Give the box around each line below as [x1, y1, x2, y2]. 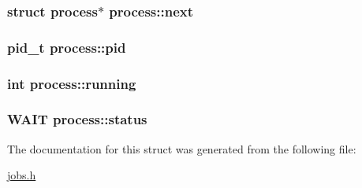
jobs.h [7, 167, 36, 183]
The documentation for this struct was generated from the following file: [7, 140, 356, 157]
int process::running [7, 73, 136, 93]
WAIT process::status [7, 109, 147, 129]
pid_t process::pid [7, 37, 126, 57]
